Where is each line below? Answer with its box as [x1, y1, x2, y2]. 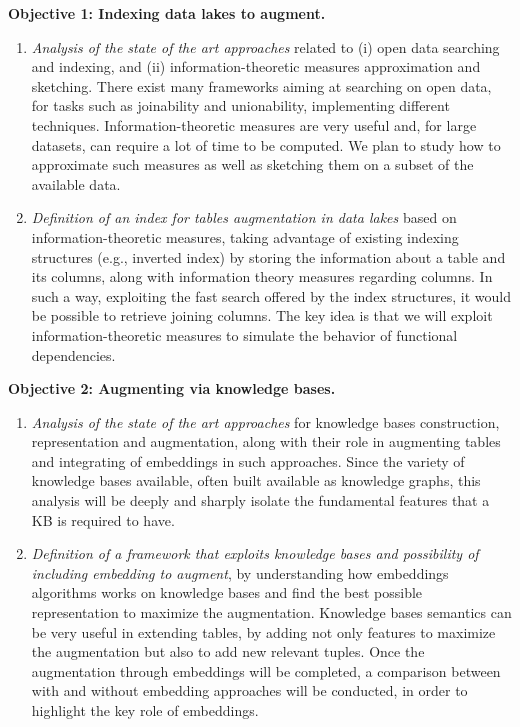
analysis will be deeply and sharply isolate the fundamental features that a [31, 490, 490, 511]
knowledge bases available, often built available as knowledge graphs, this [31, 470, 481, 491]
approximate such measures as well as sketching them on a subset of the [31, 154, 474, 175]
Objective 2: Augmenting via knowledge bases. [8, 378, 336, 399]
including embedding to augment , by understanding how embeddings [31, 562, 449, 583]
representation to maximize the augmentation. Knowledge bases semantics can [31, 602, 512, 623]
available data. [31, 173, 121, 194]
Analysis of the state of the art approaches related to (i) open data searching [31, 36, 500, 57]
